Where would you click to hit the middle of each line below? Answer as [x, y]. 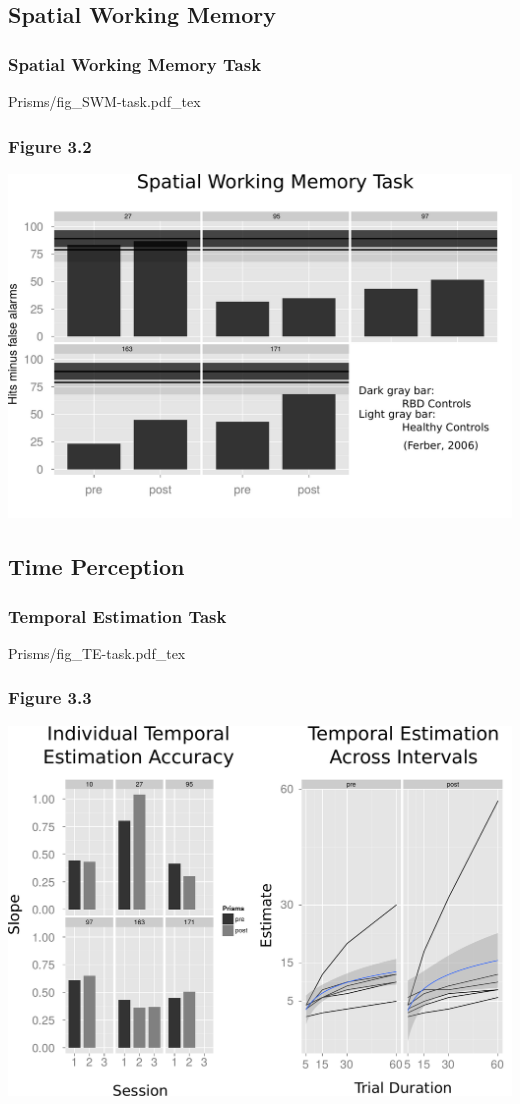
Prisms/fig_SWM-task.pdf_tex [104, 101]
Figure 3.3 [50, 697]
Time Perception [96, 566]
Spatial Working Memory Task [135, 63]
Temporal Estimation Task [117, 615]
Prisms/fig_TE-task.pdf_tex [97, 652]
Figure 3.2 [50, 145]
